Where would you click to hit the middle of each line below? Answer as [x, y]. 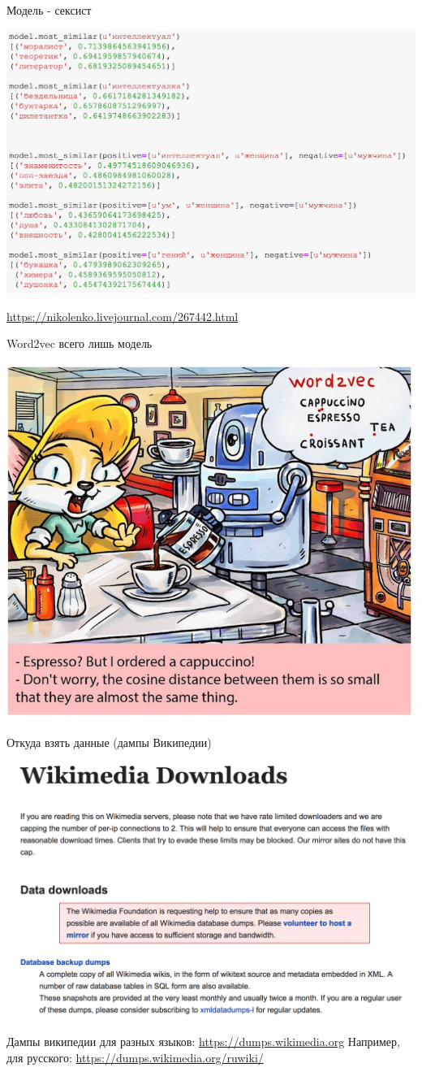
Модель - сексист [49, 10]
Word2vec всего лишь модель [80, 343]
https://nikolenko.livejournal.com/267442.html [123, 316]
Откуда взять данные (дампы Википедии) [109, 742]
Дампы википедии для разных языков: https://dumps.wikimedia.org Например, [203, 1042]
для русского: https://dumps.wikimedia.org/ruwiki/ [135, 1057]
